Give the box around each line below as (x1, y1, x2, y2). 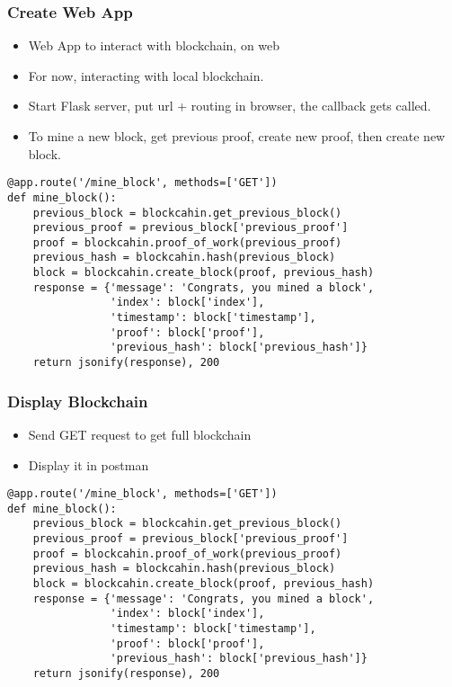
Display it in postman (28, 455, 149, 474)
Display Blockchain (7, 389, 148, 412)
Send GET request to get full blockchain (28, 424, 252, 443)
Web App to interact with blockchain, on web (28, 36, 280, 55)
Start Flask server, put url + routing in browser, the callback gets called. (28, 96, 431, 115)
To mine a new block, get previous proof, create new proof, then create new (28, 127, 446, 145)
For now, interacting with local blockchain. (28, 66, 264, 85)
